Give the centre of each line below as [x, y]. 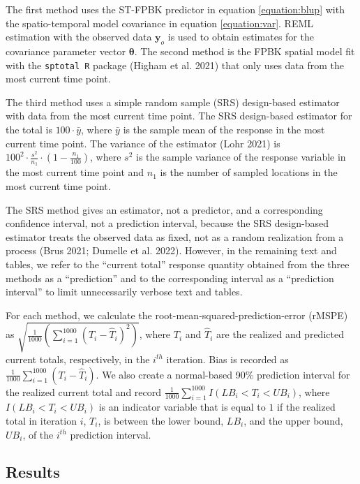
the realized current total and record [84, 391]
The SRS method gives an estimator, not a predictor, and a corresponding [164, 209]
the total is [29, 130]
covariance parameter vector [66, 51]
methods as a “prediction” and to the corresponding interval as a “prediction [170, 278]
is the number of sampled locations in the [249, 172]
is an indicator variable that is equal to [182, 407]
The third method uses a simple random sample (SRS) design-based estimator [173, 102]
